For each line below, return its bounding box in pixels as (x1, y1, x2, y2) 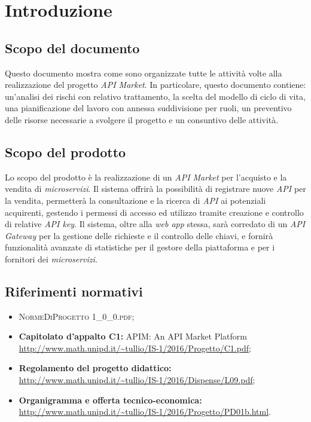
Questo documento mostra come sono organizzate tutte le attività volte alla (5, 66, 282, 79)
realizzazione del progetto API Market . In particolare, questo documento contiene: (5, 78, 306, 91)
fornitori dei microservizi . (5, 252, 97, 265)
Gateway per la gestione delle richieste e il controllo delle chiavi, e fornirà (5, 229, 273, 241)
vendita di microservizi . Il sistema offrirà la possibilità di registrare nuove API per (5, 182, 306, 195)
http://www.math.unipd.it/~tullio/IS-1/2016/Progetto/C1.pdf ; (19, 341, 251, 354)
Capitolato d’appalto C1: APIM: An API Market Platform (19, 330, 247, 343)
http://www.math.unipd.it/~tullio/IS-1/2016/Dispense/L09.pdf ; (19, 374, 255, 386)
